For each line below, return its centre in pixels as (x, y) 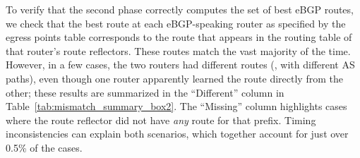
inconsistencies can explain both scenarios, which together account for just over (177, 134)
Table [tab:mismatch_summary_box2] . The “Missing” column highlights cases (176, 106)
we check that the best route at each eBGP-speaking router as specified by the (176, 23)
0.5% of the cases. (44, 147)
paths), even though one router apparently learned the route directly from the (174, 78)
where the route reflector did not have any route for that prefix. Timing (161, 120)
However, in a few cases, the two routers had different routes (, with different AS (180, 65)
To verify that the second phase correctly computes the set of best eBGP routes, (180, 9)
